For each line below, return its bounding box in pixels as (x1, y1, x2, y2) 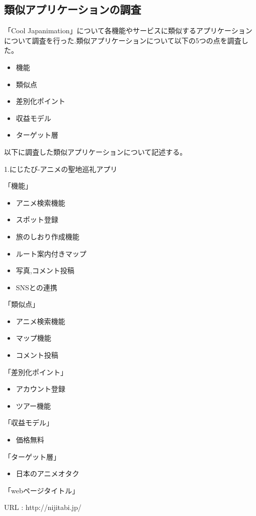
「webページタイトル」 (4, 485, 79, 495)
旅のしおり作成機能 (16, 231, 79, 241)
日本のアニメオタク (16, 468, 79, 479)
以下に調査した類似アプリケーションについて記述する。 (4, 146, 187, 157)
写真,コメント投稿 (16, 265, 74, 276)
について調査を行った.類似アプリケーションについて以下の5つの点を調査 (4, 35, 241, 45)
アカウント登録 (16, 383, 65, 394)
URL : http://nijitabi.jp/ (4, 502, 81, 512)
